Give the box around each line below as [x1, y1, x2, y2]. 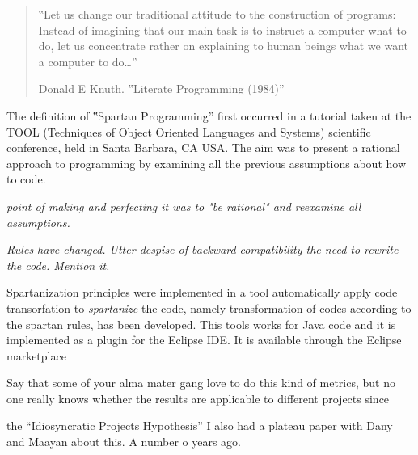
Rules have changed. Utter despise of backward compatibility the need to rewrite [6, 241, 399, 258]
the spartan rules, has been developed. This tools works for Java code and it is [6, 315, 396, 332]
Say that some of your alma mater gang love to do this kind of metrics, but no [6, 374, 395, 391]
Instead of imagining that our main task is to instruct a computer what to [38, 21, 407, 38]
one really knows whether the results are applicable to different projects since [6, 390, 390, 407]
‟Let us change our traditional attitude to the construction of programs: [38, 6, 396, 22]
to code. [6, 171, 46, 187]
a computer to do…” [38, 53, 137, 70]
